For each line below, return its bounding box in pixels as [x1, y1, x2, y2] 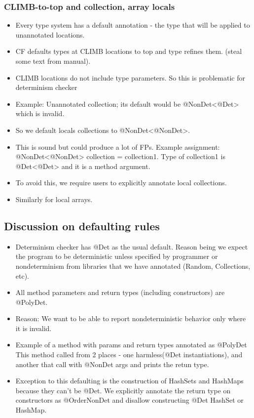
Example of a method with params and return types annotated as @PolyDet [15, 339, 247, 350]
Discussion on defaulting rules [4, 218, 160, 233]
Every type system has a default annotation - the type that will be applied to [15, 20, 250, 30]
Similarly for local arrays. [15, 194, 93, 204]
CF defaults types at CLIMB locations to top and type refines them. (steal [15, 46, 242, 56]
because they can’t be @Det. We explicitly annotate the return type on [15, 385, 231, 395]
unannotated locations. [15, 29, 85, 40]
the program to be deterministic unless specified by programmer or [15, 251, 218, 261]
